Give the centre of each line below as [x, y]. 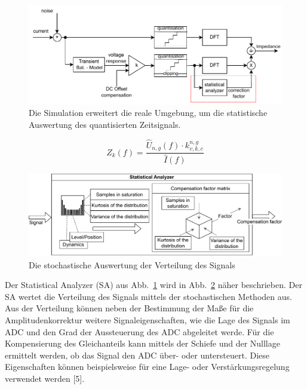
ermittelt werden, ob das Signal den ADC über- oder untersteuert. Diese [137, 355]
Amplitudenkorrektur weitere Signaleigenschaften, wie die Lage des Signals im [148, 319]
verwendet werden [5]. [45, 378]
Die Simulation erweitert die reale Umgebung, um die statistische [148, 113]
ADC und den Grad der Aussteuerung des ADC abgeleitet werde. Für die [139, 331]
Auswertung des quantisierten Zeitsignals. [105, 124]
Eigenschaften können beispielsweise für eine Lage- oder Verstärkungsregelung [147, 367]
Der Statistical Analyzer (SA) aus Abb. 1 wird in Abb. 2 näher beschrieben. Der [153, 285]
